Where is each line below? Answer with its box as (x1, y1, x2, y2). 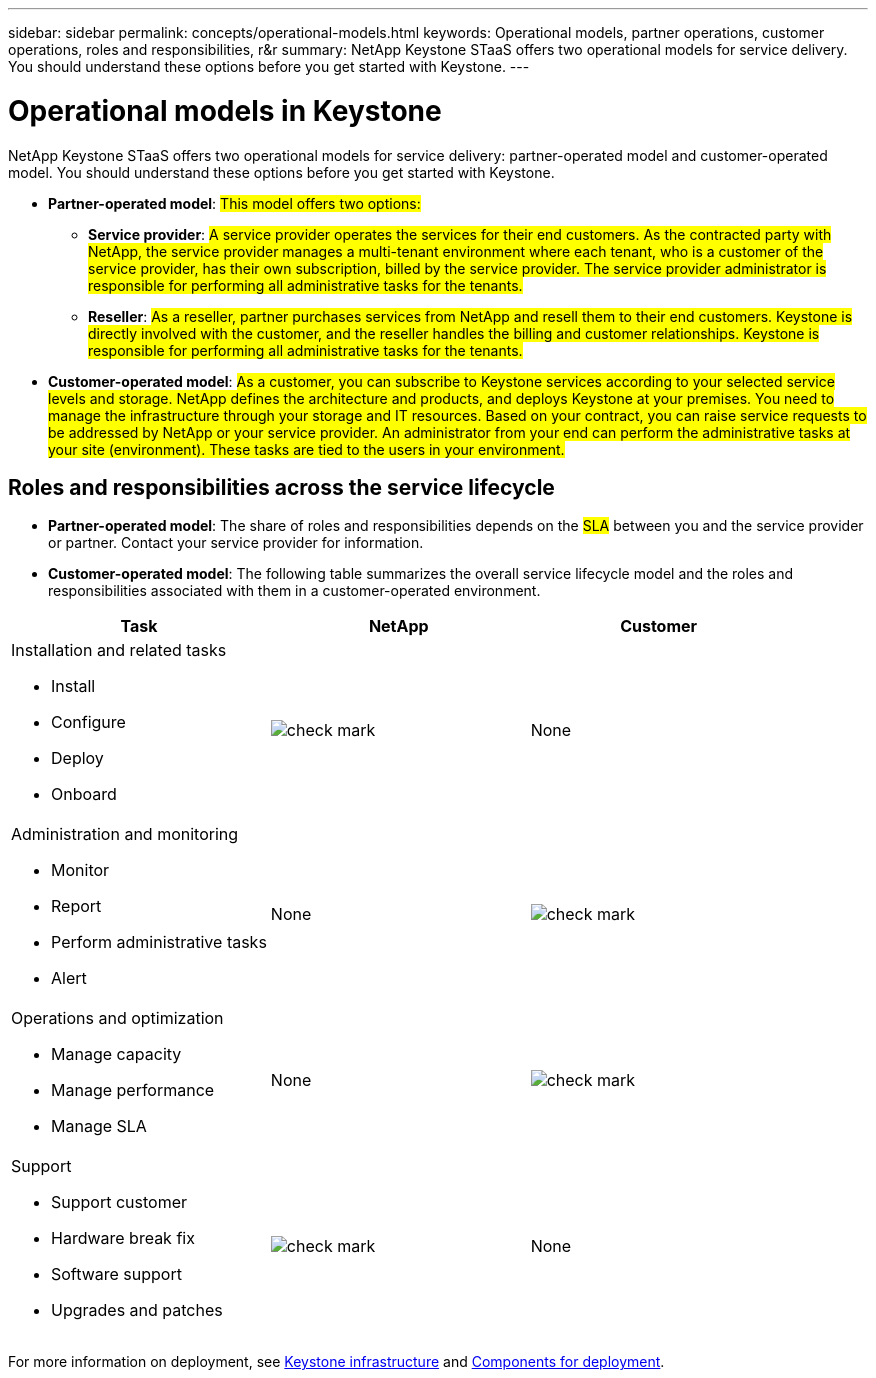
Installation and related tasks (11, 640, 227, 661)
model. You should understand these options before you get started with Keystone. (8, 163, 555, 181)
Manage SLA (51, 1116, 147, 1137)
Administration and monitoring (11, 824, 239, 845)
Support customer (51, 1192, 188, 1213)
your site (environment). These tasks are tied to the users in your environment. (48, 440, 565, 458)
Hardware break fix (51, 1228, 195, 1249)
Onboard (51, 784, 117, 805)
